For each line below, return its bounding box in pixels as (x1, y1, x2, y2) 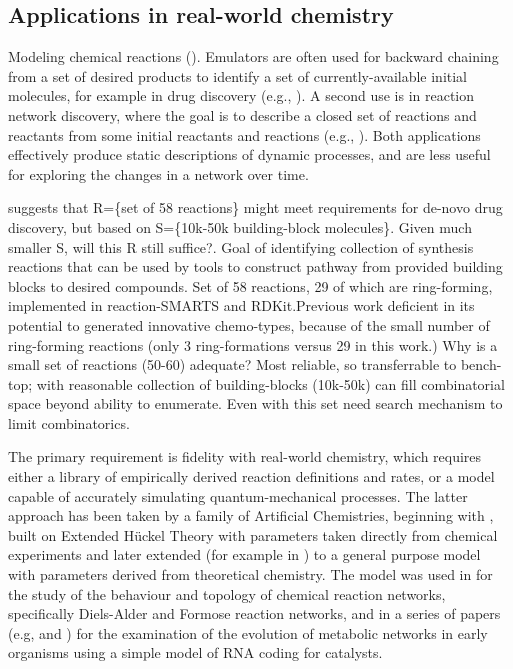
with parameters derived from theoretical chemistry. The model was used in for (8, 564, 493, 585)
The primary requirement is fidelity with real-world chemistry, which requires (8, 446, 482, 467)
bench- (460, 354, 502, 375)
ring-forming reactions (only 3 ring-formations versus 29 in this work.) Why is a (8, 334, 498, 355)
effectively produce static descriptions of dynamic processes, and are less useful (8, 144, 491, 165)
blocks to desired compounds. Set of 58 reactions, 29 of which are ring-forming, (8, 275, 493, 296)
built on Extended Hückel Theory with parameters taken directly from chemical (8, 524, 498, 545)
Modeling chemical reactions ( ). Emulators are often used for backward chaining (8, 46, 499, 67)
